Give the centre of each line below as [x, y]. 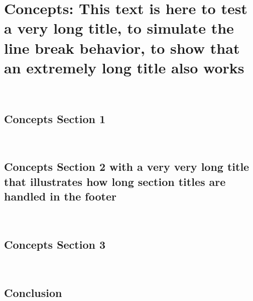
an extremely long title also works [124, 67]
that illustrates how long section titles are [115, 181]
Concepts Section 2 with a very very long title [127, 167]
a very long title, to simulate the [119, 28]
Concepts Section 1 [55, 118]
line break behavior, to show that [122, 47]
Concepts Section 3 [55, 244]
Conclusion [33, 292]
